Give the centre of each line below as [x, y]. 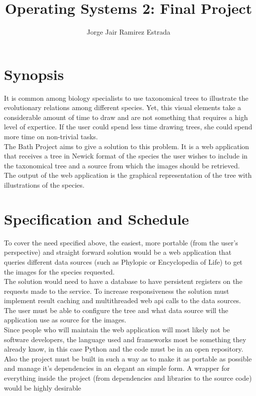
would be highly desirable [43, 387]
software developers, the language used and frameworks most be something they [125, 339]
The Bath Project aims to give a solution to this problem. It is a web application [127, 146]
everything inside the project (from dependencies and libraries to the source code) [128, 378]
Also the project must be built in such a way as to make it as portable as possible [128, 358]
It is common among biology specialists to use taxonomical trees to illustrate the [126, 98]
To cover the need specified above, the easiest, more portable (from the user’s [121, 242]
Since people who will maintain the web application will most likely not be [117, 330]
